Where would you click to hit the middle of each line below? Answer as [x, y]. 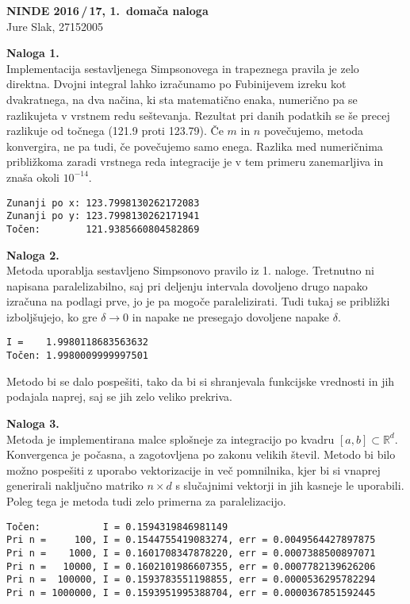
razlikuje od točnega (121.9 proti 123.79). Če [115, 131]
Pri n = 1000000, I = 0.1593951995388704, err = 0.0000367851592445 [191, 592]
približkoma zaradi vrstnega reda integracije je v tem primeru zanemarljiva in [195, 162]
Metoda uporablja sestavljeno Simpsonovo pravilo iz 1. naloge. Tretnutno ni [190, 270]
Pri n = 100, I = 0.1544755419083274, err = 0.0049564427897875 [191, 540]
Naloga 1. [33, 53]
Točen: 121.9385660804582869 [103, 229]
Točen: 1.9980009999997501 [77, 356]
